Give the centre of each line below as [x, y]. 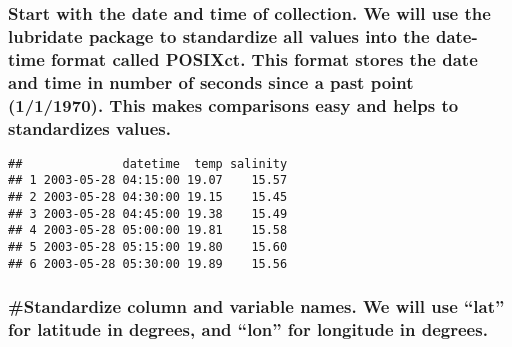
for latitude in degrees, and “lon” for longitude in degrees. [248, 329]
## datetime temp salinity [148, 163]
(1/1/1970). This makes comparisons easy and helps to [233, 104]
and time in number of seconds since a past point [211, 81]
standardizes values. [90, 127]
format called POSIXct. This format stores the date [264, 58]
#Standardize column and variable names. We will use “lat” [256, 306]
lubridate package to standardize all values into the [219, 35]
